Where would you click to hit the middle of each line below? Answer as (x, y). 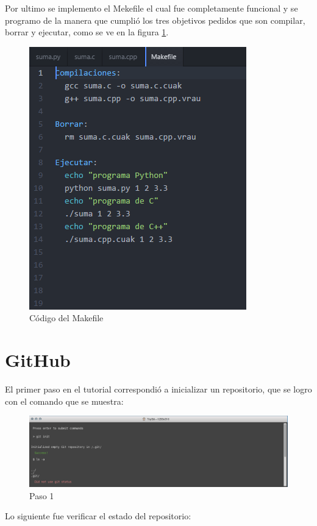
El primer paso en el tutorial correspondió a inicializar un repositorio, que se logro (158, 389)
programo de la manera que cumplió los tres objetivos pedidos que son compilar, (155, 20)
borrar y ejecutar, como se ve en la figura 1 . (87, 32)
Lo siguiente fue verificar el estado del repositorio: (98, 516)
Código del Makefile (66, 318)
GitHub (38, 360)
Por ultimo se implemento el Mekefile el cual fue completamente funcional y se (151, 8)
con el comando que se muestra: (64, 401)
